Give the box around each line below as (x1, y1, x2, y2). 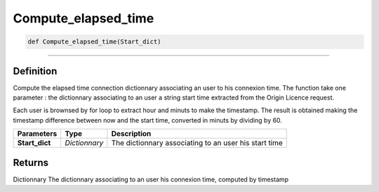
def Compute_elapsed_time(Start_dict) (27, 38, 161, 46)
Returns (13, 156, 49, 168)
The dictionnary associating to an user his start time (111, 138, 284, 148)
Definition (13, 65, 58, 77)
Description (111, 129, 152, 139)
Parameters (17, 129, 58, 139)
